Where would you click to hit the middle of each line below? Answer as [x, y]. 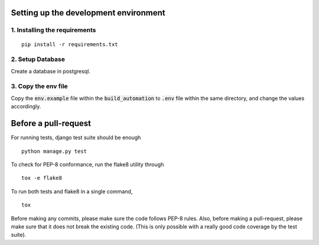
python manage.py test [54, 151]
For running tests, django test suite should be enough [76, 138]
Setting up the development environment [88, 13]
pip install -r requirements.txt [70, 44]
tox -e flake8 [42, 178]
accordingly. [26, 107]
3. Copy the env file [39, 86]
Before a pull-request [51, 123]
